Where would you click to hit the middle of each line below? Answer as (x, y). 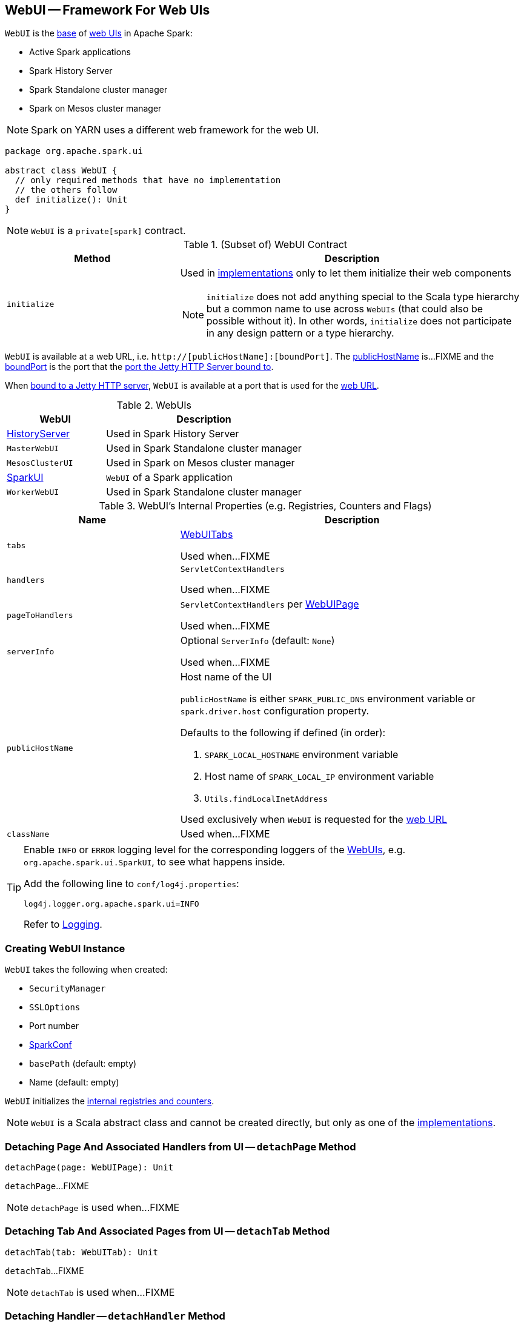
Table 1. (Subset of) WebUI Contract (265, 245)
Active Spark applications (80, 52)
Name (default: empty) (74, 1082)
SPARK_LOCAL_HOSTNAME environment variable (301, 755)
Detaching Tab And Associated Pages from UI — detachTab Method (167, 1231)
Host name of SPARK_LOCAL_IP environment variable (319, 777)
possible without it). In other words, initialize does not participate (359, 321)
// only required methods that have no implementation (148, 180)
